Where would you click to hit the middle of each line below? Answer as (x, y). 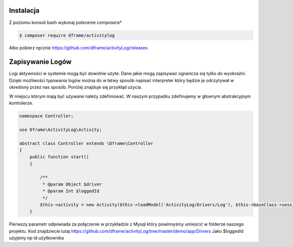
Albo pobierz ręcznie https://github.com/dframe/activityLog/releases (78, 48)
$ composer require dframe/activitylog (67, 35)
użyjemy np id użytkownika (36, 238)
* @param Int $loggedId (71, 191)
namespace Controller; (46, 116)
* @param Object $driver (72, 184)
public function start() (59, 157)
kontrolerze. (21, 103)
